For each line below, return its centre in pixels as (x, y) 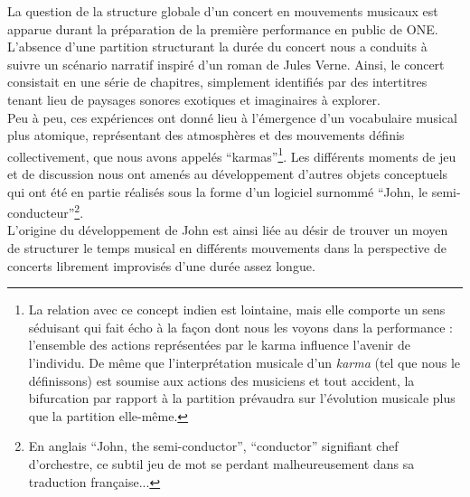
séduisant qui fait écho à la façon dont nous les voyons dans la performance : (240, 327)
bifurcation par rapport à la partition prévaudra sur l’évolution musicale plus (242, 398)
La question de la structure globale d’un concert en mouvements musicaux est (223, 11)
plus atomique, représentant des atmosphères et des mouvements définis (206, 135)
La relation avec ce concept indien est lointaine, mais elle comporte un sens (237, 309)
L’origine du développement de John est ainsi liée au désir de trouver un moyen (228, 230)
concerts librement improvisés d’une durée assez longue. (161, 265)
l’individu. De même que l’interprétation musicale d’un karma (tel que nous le (244, 362)
